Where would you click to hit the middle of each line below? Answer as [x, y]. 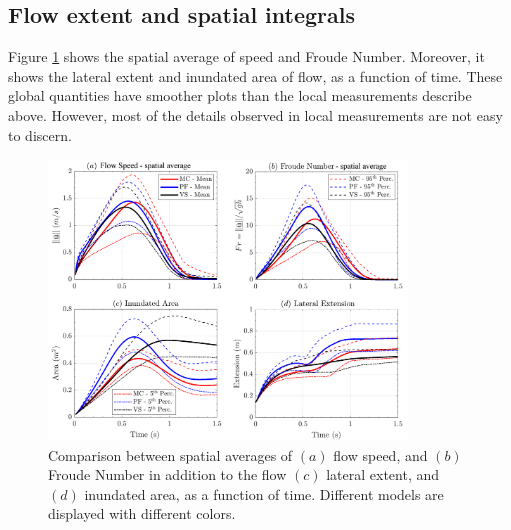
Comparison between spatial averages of [170, 454]
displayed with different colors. [142, 513]
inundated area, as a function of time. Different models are [264, 493]
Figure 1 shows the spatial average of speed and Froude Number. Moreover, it [246, 56]
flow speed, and [380, 454]
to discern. [40, 134]
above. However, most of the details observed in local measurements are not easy [255, 114]
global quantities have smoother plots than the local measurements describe [240, 95]
